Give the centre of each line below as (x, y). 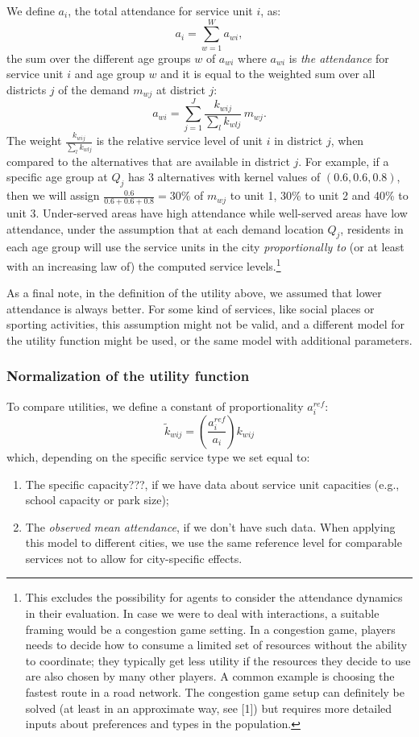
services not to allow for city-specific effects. (134, 558)
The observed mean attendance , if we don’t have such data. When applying (210, 526)
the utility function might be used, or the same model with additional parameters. (209, 340)
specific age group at (57, 177)
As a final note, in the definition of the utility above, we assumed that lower (194, 293)
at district (181, 89)
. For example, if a (344, 161)
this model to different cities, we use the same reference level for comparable (214, 542)
